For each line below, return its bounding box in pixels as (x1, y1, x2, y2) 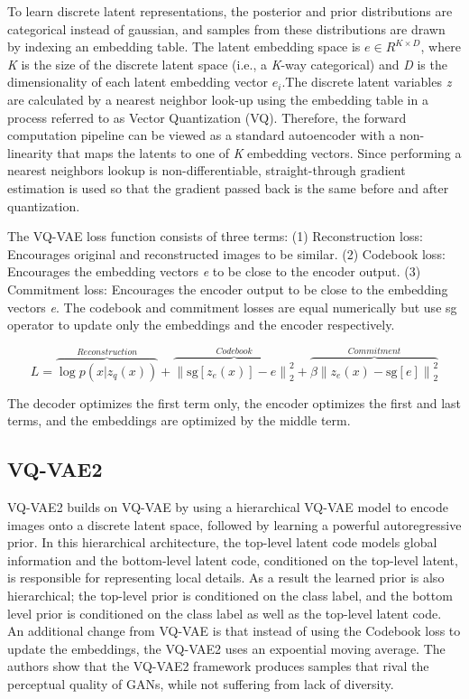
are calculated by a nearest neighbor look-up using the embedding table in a (7, 89, 428, 108)
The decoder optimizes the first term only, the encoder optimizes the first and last (7, 393, 461, 412)
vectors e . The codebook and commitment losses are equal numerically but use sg (7, 297, 457, 316)
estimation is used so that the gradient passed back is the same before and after (7, 178, 449, 197)
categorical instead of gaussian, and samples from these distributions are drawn (7, 19, 446, 38)
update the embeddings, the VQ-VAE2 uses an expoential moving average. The (7, 638, 446, 657)
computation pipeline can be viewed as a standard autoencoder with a (7, 126, 396, 144)
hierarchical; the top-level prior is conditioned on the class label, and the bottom (7, 585, 453, 604)
